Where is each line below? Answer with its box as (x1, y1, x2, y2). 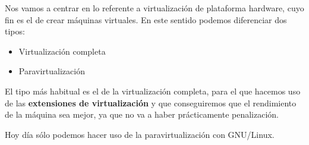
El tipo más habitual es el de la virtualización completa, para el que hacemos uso (5, 84, 301, 97)
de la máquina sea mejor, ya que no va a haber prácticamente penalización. (5, 108, 279, 121)
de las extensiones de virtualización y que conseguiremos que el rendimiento (5, 96, 297, 109)
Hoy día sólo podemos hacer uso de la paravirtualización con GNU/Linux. (5, 128, 275, 140)
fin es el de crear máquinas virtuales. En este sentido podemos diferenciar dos (5, 13, 287, 26)
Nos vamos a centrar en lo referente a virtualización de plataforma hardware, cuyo (5, 2, 304, 14)
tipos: (5, 25, 25, 37)
